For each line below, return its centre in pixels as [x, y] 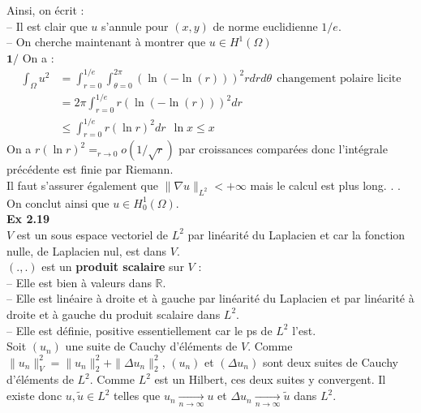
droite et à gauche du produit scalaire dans [114, 314]
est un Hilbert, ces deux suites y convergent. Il [270, 379]
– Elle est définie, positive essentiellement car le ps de [140, 330]
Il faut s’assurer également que [82, 185]
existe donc [34, 396]
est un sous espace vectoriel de [92, 234]
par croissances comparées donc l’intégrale [283, 149]
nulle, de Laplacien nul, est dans [87, 250]
